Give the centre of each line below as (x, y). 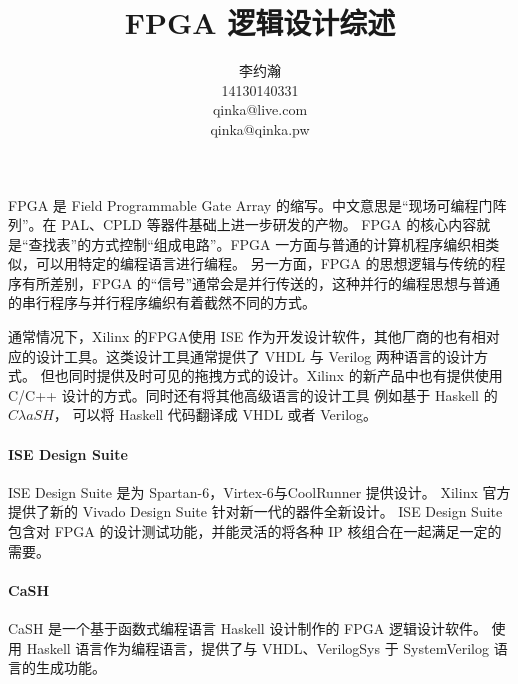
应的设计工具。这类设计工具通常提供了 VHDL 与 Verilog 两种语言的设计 (241, 355)
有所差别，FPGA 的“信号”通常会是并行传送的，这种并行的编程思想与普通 (261, 282)
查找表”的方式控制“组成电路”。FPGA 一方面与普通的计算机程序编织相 (257, 243)
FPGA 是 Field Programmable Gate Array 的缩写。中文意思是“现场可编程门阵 (257, 204)
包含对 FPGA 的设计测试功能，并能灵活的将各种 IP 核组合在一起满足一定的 (255, 531)
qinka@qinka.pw (260, 128)
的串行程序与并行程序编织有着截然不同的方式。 (162, 302)
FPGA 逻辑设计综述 (260, 22)
